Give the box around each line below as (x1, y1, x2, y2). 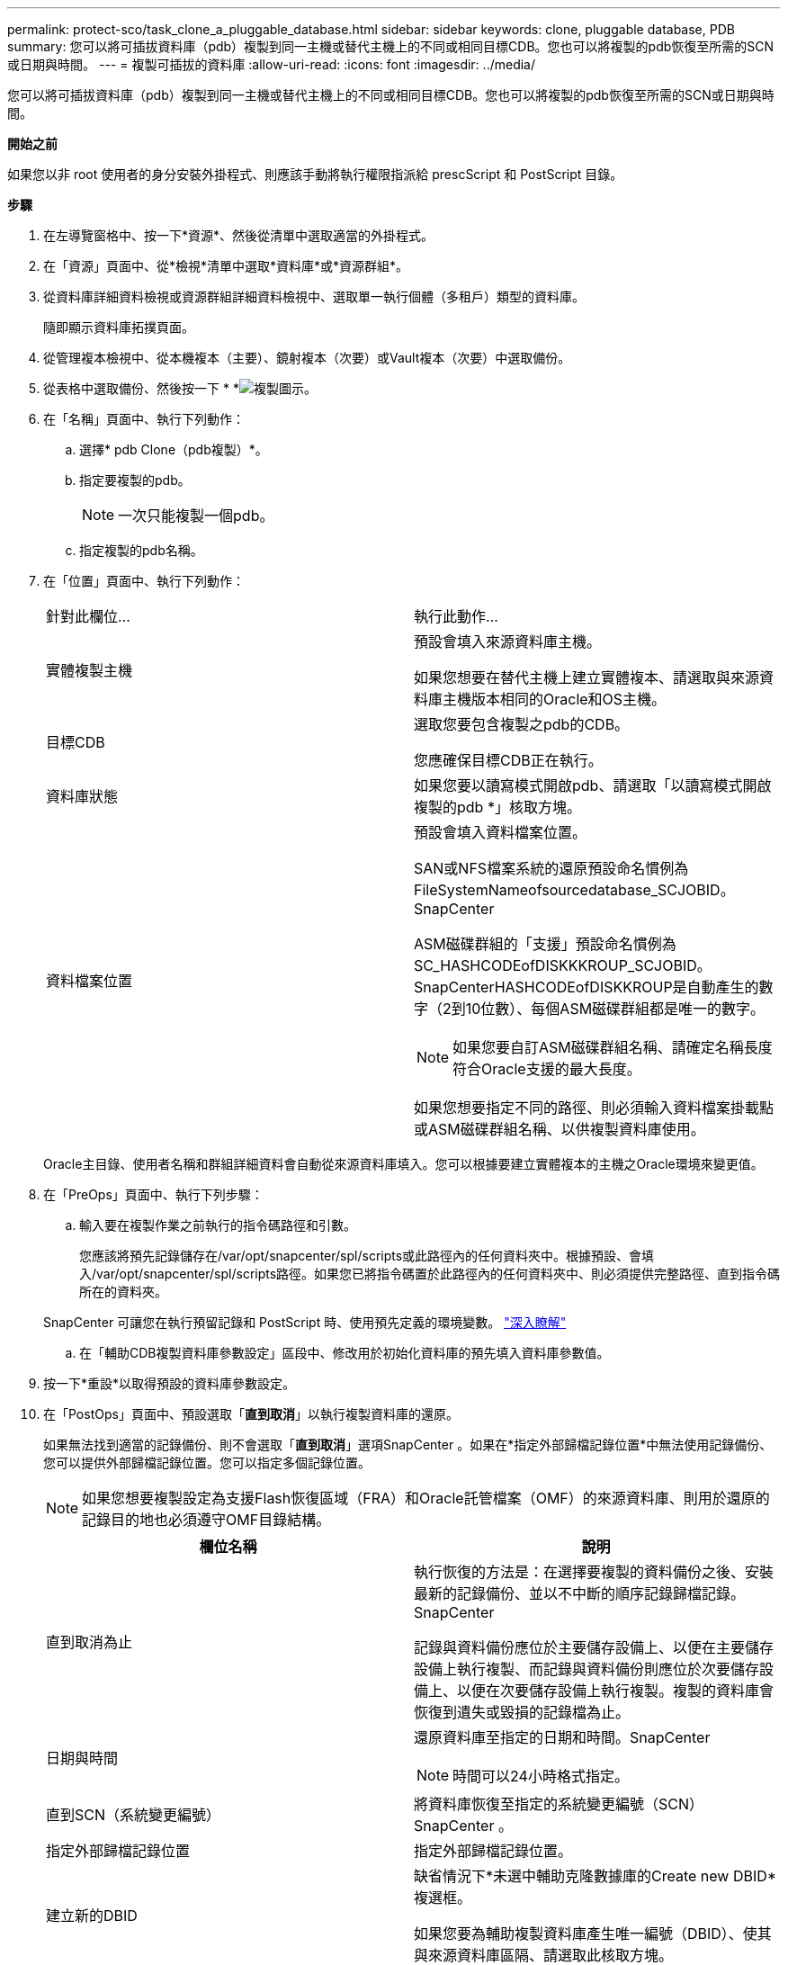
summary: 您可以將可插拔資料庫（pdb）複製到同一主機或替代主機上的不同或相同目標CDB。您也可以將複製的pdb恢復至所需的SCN (7, 39, 775, 54)
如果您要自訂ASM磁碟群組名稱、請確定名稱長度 (452, 1038, 773, 1056)
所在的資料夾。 (79, 1284, 167, 1299)
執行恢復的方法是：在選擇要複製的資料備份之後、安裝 (414, 1563, 775, 1581)
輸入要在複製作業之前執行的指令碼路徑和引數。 (79, 1217, 356, 1233)
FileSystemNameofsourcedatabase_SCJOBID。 (414, 881, 735, 899)
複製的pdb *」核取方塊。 (414, 798, 581, 816)
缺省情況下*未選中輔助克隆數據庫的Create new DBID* (414, 1867, 777, 1885)
